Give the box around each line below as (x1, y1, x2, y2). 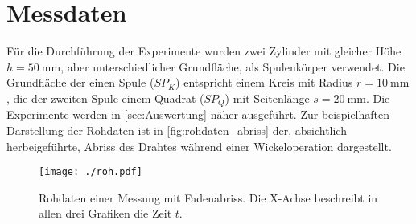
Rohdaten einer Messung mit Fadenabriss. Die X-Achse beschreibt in (39, 189, 378, 206)
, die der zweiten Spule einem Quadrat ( (6, 89, 204, 106)
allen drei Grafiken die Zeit (39, 205, 172, 222)
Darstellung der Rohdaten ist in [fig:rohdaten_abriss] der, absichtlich (6, 121, 347, 138)
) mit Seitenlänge (224, 89, 310, 106)
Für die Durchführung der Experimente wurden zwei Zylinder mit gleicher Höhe (6, 43, 402, 59)
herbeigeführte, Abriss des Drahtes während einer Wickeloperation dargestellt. (6, 137, 392, 154)
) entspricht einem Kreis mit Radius (175, 74, 353, 91)
